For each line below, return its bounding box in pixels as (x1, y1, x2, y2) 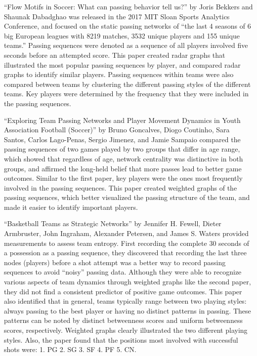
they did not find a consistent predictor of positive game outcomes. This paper (4, 286, 242, 296)
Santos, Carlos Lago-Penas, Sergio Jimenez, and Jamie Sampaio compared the (4, 134, 241, 144)
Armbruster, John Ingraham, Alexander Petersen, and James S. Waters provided (4, 228, 249, 238)
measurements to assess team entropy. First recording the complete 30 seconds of (4, 237, 250, 248)
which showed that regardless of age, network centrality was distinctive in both (4, 153, 243, 163)
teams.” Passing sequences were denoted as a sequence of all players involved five (4, 40, 248, 50)
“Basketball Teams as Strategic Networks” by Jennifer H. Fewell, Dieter (4, 218, 221, 229)
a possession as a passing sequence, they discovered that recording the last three (4, 247, 247, 258)
